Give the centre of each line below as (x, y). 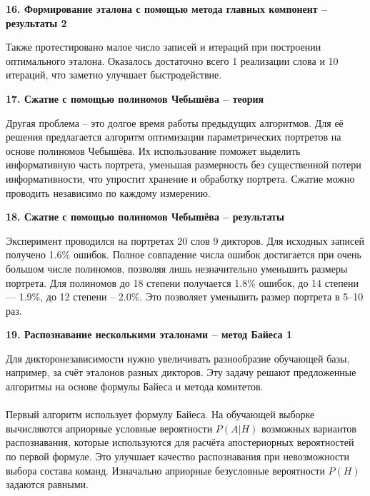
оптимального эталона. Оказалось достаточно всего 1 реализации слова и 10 (172, 60)
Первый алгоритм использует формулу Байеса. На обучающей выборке (160, 414)
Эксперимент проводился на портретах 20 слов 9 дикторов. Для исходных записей (185, 240)
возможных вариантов (309, 428)
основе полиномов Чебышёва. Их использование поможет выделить (153, 150)
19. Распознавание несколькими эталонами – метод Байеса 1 (149, 334)
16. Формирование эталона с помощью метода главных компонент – (167, 9)
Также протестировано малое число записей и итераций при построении (164, 47)
